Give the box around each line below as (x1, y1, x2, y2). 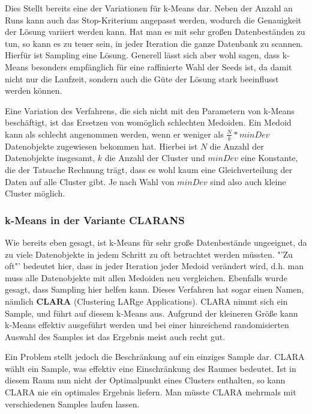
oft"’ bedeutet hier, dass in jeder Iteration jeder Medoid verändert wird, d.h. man (5, 260, 304, 272)
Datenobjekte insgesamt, (5, 151, 95, 164)
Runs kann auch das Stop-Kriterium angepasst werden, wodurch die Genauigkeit (5, 13, 302, 26)
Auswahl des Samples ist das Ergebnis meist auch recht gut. (5, 330, 226, 342)
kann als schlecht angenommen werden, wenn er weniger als (5, 127, 224, 140)
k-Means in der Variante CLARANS (5, 212, 185, 227)
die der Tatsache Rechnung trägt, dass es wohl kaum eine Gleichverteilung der (5, 163, 293, 175)
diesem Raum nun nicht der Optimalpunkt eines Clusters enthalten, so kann (5, 374, 286, 386)
